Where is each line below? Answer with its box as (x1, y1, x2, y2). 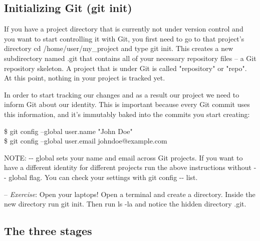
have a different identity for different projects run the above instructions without (4, 162, 251, 172)
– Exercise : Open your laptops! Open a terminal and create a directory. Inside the (4, 188, 255, 199)
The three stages (4, 223, 92, 238)
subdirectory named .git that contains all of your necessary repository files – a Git (4, 52, 256, 63)
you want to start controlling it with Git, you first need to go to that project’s (4, 33, 244, 43)
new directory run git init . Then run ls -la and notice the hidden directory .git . (4, 198, 246, 209)
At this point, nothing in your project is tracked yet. (4, 72, 165, 83)
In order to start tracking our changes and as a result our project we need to (4, 89, 239, 99)
